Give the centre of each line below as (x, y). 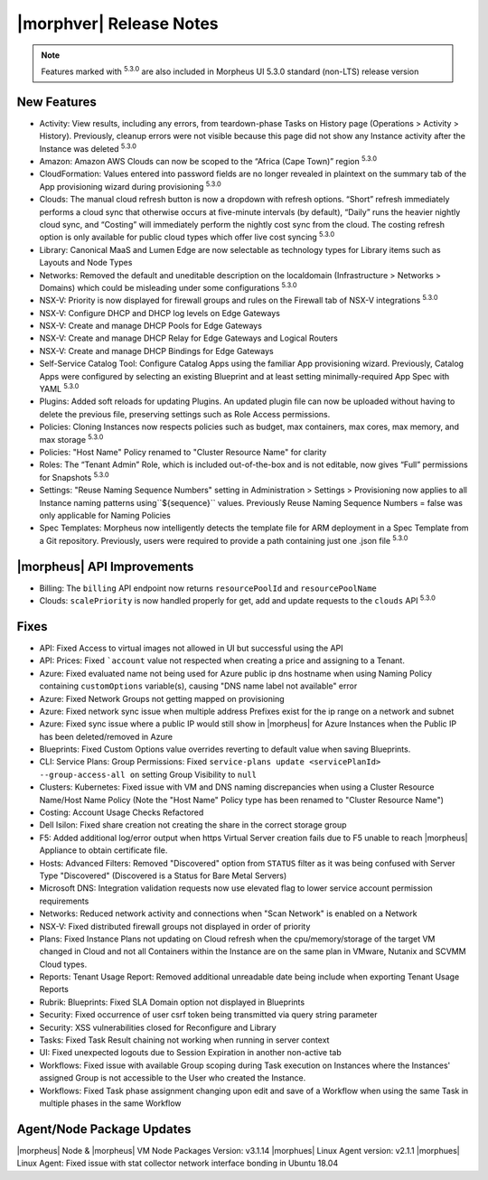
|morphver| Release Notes (117, 23)
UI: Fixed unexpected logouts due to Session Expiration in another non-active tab (191, 1053)
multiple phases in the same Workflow (110, 1103)
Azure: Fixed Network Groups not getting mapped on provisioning (162, 698)
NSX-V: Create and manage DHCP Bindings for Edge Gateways (157, 351)
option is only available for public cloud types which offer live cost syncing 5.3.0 (187, 237)
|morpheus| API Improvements (105, 566)
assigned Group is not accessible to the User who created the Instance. (173, 1078)
